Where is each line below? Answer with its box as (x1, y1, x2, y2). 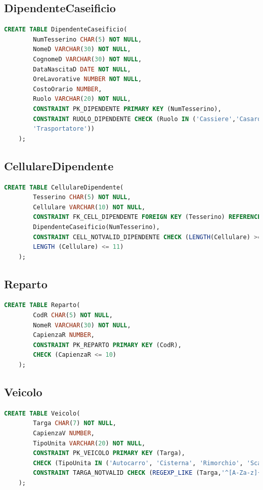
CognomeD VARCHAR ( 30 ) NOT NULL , (33, 55, 142, 63)
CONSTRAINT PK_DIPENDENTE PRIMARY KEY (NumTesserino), (33, 105, 222, 112)
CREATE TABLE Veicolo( (4, 409, 80, 417)
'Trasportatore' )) (33, 125, 95, 133)
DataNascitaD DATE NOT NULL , (33, 65, 131, 73)
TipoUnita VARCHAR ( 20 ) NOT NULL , (33, 439, 146, 447)
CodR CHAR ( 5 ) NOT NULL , (33, 312, 113, 319)
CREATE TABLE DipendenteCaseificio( (4, 26, 127, 33)
